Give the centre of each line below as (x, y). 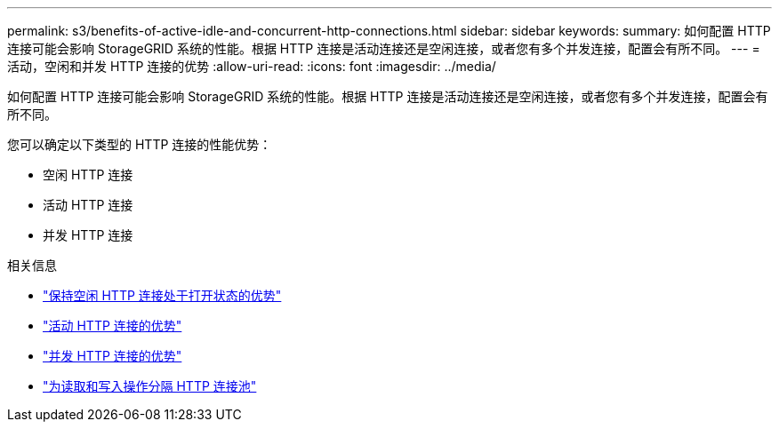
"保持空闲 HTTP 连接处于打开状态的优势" (162, 295)
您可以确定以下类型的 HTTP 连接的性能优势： (140, 144)
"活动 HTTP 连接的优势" (112, 326)
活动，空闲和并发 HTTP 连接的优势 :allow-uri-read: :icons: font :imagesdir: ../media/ (252, 66)
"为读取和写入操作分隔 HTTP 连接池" (150, 386)
